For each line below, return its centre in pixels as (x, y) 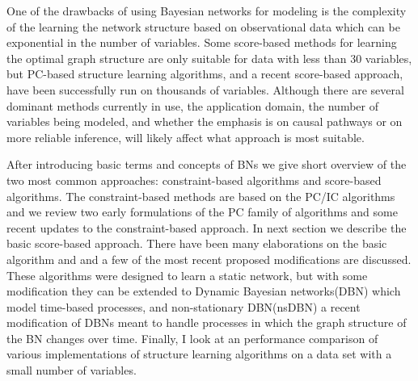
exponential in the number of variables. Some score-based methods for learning (202, 42)
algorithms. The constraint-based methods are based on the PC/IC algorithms (201, 196)
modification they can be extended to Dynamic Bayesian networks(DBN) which (204, 291)
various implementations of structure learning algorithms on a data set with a (199, 354)
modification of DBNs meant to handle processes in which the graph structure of (207, 322)
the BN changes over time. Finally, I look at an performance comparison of (192, 338)
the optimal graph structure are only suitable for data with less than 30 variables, (209, 58)
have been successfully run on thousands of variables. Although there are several (205, 89)
